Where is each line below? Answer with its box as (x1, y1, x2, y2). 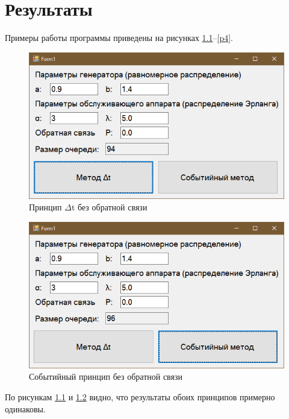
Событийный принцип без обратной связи (29, 370, 182, 383)
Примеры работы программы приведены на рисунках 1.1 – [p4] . (5, 31, 233, 44)
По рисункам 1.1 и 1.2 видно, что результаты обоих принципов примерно (5, 391, 275, 403)
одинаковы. (5, 402, 46, 415)
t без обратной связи (71, 201, 148, 213)
